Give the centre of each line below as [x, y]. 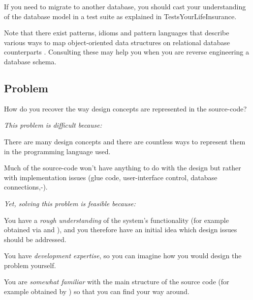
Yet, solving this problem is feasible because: [70, 203]
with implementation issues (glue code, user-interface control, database [111, 177]
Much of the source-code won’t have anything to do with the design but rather [123, 168]
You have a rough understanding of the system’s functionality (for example [116, 220]
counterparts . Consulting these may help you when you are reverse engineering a [126, 52]
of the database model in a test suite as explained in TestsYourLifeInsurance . [120, 16]
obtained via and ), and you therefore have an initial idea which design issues [121, 230]
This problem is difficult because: [53, 125]
